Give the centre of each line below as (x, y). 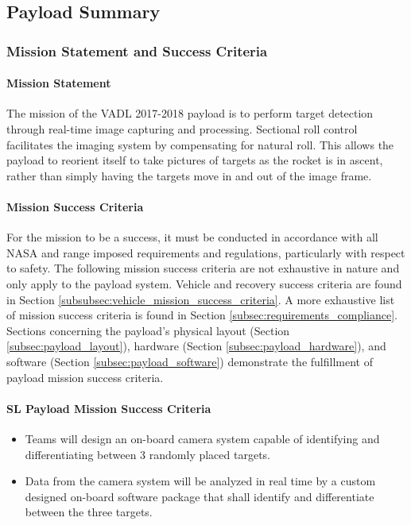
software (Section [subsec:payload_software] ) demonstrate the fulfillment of (190, 361)
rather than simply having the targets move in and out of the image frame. (189, 175)
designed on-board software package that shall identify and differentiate (200, 496)
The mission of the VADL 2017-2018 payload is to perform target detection (190, 113)
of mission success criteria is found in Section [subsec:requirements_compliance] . (202, 315)
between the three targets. (89, 512)
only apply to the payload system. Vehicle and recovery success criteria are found (204, 283)
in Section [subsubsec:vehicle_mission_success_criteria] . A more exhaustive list (201, 299)
